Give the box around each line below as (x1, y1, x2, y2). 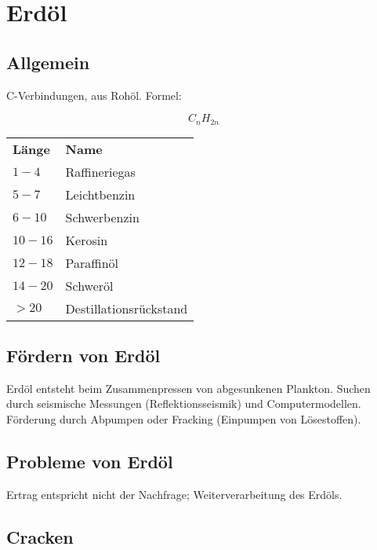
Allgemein (6, 49, 90, 74)
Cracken (6, 524, 74, 548)
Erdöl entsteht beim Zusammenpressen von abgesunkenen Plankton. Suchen (6, 379, 371, 396)
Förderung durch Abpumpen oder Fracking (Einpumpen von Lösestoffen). (6, 411, 361, 427)
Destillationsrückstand (65, 299, 188, 317)
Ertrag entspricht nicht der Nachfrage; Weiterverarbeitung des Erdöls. (6, 486, 343, 502)
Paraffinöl (65, 253, 118, 272)
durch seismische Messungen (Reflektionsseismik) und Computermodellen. (6, 395, 361, 412)
